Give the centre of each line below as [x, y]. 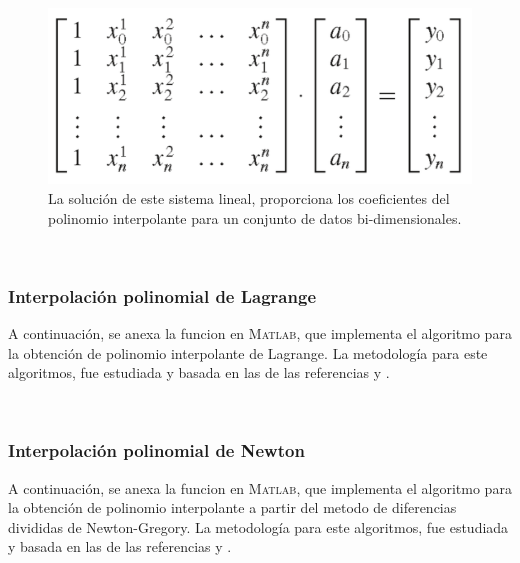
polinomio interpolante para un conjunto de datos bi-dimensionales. [255, 217]
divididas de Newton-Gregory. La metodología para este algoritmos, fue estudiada [258, 526]
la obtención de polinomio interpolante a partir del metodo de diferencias [232, 507]
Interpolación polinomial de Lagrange [162, 295]
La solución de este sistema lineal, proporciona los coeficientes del [249, 197]
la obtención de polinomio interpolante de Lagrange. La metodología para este [248, 352]
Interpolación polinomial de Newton [156, 450]
